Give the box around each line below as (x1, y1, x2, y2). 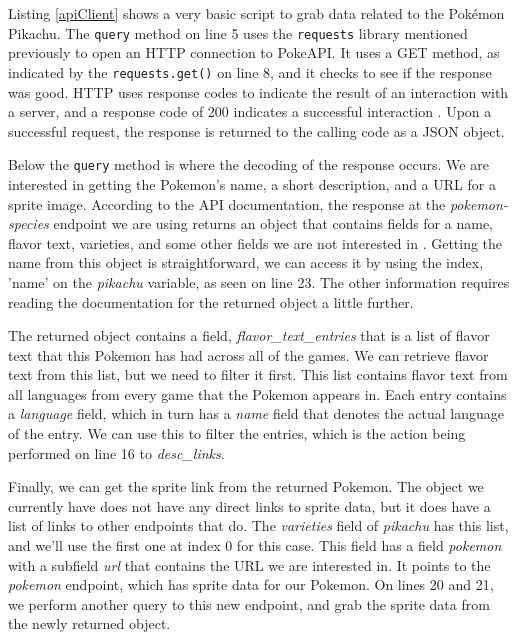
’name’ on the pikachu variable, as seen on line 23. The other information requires (8, 271, 510, 292)
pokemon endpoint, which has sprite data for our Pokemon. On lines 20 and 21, (8, 574, 494, 595)
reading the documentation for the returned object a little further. (8, 291, 414, 312)
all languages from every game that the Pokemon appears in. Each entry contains (8, 383, 507, 404)
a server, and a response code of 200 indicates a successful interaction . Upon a (8, 101, 492, 122)
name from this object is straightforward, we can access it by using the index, (8, 252, 484, 273)
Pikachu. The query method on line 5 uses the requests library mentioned (8, 22, 468, 43)
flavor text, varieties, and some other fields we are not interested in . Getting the (8, 232, 503, 253)
